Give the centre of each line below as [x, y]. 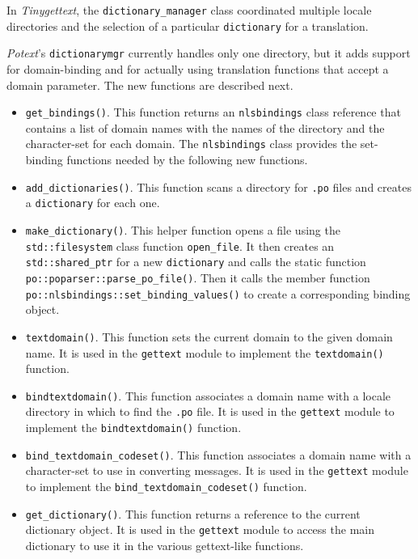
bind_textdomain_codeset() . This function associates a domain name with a [218, 454]
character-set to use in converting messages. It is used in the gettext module [217, 470]
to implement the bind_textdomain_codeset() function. [166, 487]
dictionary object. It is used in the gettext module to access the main [200, 529]
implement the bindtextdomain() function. [133, 428]
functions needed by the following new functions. [187, 160]
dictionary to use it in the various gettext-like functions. [165, 545]
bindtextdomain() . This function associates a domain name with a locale [208, 395]
